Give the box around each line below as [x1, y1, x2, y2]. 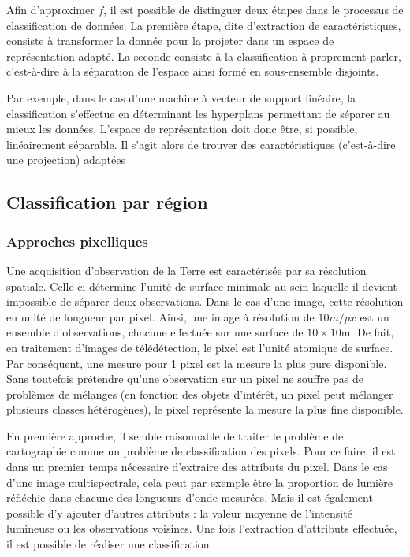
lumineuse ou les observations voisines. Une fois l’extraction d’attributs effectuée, [6, 520, 397, 537]
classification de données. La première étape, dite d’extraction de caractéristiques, [6, 17, 401, 33]
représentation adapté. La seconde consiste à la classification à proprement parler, [6, 47, 401, 64]
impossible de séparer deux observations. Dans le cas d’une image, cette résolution [6, 293, 404, 310]
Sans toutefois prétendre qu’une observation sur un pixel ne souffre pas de [6, 370, 363, 387]
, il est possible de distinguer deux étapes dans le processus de [103, 2, 404, 17]
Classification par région [6, 190, 208, 214]
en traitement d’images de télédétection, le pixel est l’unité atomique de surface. [6, 339, 393, 355]
